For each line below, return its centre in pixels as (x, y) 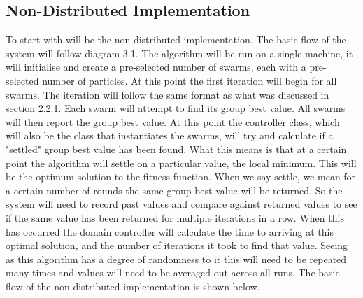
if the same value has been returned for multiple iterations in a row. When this (175, 217)
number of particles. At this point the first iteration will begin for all (190, 80)
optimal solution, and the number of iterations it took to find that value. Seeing (177, 245)
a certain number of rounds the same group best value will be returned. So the (174, 190)
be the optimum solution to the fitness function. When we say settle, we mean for (181, 177)
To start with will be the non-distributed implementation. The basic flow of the (176, 40)
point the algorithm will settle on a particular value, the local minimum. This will (181, 163)
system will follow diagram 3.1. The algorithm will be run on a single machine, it (179, 53)
